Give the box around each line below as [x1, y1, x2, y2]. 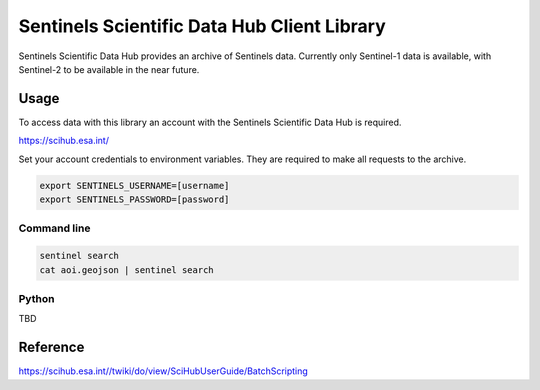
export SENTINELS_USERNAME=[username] [39, 180, 230, 191]
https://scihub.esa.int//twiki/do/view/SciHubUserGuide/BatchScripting [18, 365, 309, 377]
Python [18, 291, 55, 305]
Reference [18, 339, 85, 356]
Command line [18, 221, 91, 235]
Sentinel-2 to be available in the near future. [18, 63, 200, 75]
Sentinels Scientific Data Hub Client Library [18, 15, 387, 37]
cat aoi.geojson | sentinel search [39, 264, 214, 275]
